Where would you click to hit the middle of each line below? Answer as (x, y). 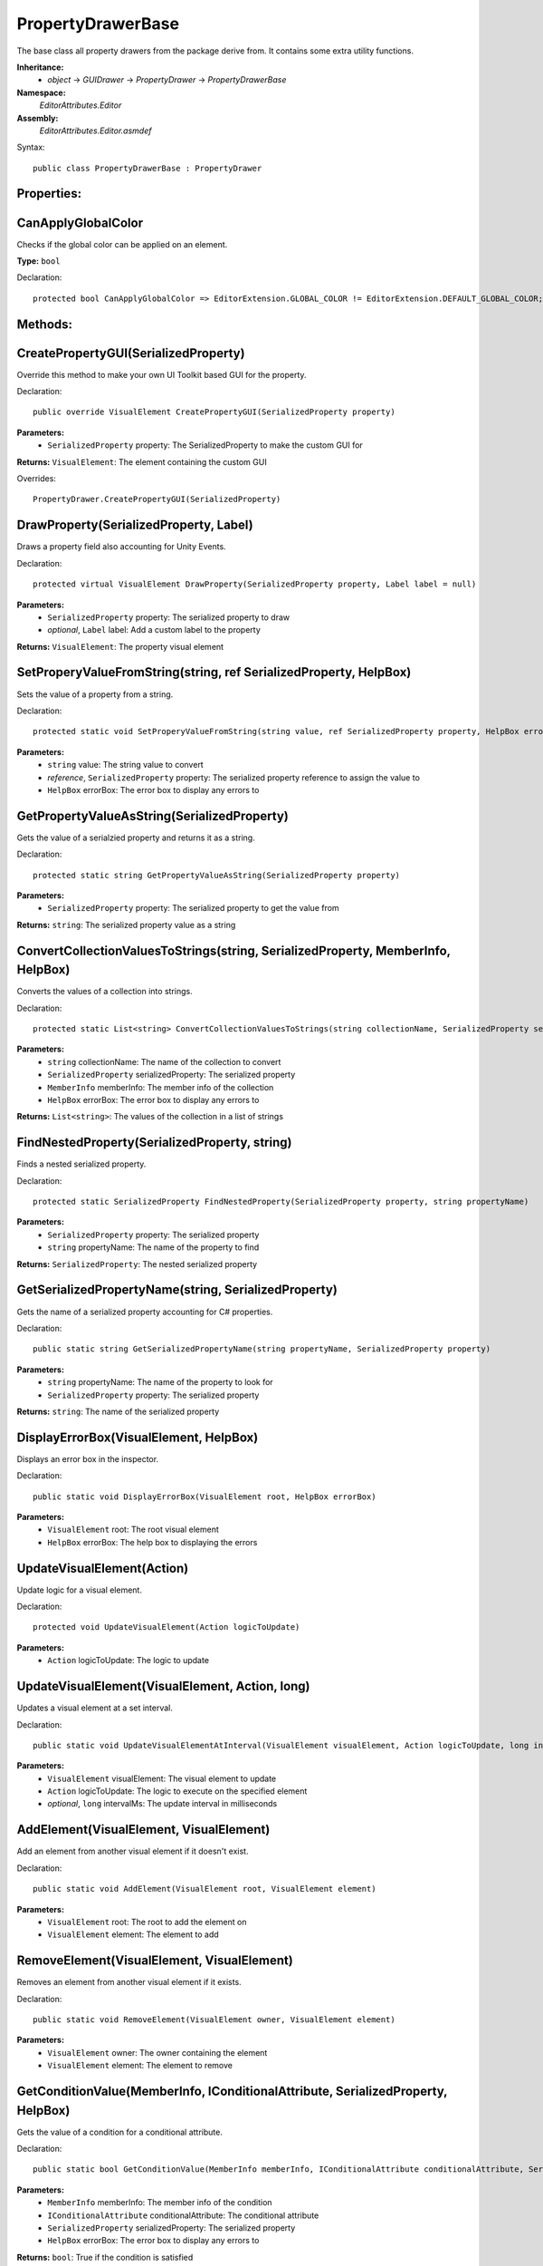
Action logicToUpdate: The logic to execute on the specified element (177, 1791)
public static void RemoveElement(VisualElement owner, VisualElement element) (214, 2020)
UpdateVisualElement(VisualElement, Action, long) (164, 1686)
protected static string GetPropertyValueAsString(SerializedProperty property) (217, 875)
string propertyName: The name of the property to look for (160, 1382)
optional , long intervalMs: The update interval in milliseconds (162, 1804)
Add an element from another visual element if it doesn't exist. (133, 1851)
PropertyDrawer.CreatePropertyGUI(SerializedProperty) (157, 499)
